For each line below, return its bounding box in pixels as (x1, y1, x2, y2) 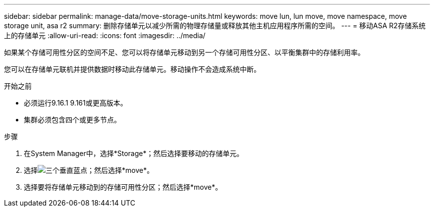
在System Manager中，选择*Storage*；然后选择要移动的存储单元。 (24, 149, 244, 158)
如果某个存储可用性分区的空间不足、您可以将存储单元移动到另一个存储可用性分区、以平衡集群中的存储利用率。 (4, 48, 365, 56)
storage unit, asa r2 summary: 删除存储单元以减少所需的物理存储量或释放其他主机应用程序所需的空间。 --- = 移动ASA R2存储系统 (4, 21, 426, 30)
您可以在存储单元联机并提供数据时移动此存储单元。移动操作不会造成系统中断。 (4, 65, 261, 73)
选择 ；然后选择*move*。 (24, 166, 154, 174)
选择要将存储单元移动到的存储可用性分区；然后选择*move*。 (24, 183, 222, 191)
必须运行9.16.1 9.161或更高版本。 (24, 99, 127, 107)
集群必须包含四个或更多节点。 (24, 115, 121, 124)
